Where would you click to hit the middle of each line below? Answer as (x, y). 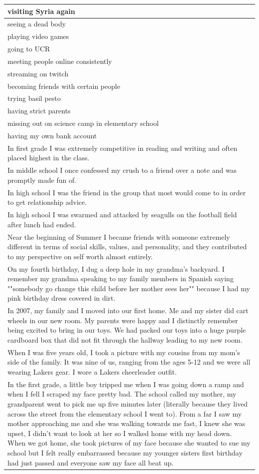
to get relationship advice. (47, 202)
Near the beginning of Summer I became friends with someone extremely (119, 237)
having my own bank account (52, 135)
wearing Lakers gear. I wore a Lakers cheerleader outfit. (92, 372)
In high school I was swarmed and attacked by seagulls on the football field (122, 215)
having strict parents (39, 111)
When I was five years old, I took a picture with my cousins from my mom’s (124, 352)
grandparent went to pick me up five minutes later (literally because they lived (128, 404)
